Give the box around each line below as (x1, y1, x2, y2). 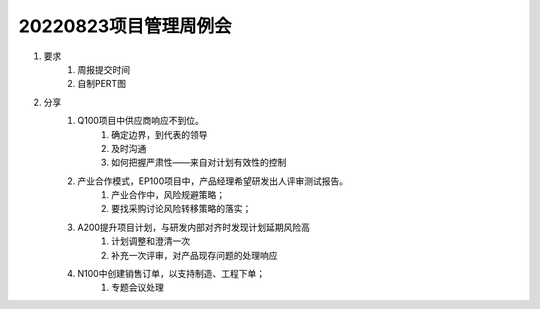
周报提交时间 (77, 63, 130, 75)
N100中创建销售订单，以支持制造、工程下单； (77, 268, 265, 280)
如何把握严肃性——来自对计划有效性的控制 (111, 156, 287, 169)
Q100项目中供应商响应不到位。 (77, 115, 205, 127)
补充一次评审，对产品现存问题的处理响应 (111, 249, 278, 261)
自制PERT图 (77, 78, 127, 90)
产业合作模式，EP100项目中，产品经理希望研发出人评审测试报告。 (77, 175, 349, 187)
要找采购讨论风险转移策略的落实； (111, 203, 252, 215)
